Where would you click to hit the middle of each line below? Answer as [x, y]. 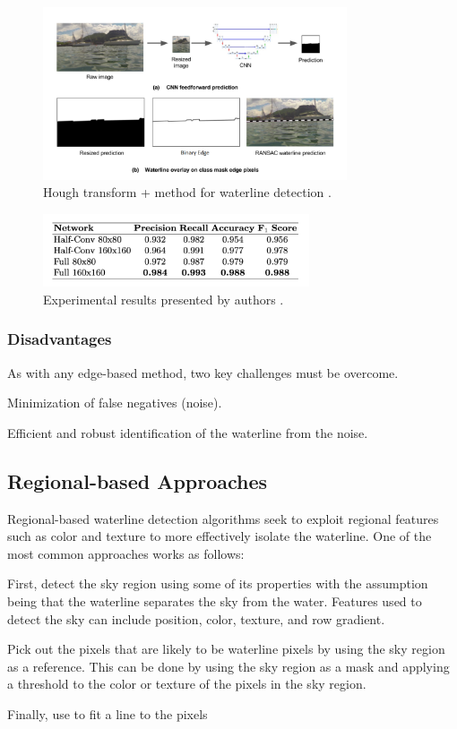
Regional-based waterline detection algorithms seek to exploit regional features [223, 518]
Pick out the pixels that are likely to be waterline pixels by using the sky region [226, 649]
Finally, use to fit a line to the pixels [108, 713]
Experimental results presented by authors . [164, 299]
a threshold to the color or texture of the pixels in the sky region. [187, 684]
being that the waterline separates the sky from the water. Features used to [215, 601]
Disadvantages [60, 339]
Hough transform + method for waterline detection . [187, 192]
